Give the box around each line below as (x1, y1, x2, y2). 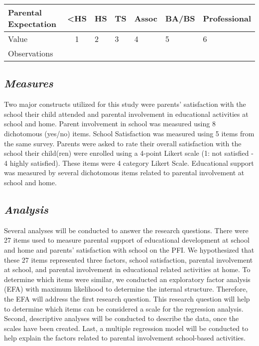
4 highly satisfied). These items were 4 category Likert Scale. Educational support (4, 157, 254, 168)
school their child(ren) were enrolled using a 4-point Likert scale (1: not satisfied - (4, 148, 254, 158)
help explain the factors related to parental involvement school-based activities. (4, 333, 246, 343)
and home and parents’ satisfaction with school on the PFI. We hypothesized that (4, 244, 255, 255)
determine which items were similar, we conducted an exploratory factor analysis (4, 274, 251, 284)
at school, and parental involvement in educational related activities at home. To (4, 264, 251, 275)
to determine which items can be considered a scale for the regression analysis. (4, 303, 244, 314)
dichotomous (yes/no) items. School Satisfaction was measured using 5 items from (4, 128, 255, 138)
